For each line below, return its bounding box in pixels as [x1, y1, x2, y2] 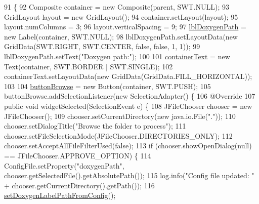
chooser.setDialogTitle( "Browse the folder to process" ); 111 [4, 120, 186, 131]
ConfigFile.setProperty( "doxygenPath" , [4, 160, 124, 171]
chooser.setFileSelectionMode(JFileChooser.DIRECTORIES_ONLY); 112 [4, 130, 233, 141]
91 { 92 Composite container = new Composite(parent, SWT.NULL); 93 [4, 2, 230, 12]
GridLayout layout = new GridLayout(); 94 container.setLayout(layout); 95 [4, 11, 238, 22]
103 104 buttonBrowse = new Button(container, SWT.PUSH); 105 [4, 80, 211, 91]
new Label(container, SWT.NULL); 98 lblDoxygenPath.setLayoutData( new [4, 31, 238, 42]
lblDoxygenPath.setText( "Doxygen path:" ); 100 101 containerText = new [4, 51, 230, 61]
